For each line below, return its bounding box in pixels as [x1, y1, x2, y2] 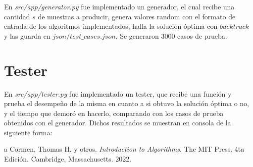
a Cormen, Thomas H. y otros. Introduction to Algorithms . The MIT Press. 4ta [4, 144, 245, 154]
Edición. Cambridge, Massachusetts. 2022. [4, 154, 132, 164]
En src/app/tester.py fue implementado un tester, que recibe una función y [4, 88, 232, 99]
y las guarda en [4, 30, 51, 41]
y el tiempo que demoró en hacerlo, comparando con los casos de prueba [4, 108, 224, 118]
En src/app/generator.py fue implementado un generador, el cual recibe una [4, 1, 235, 11]
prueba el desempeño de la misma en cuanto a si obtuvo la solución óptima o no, [4, 98, 249, 109]
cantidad [4, 11, 30, 21]
